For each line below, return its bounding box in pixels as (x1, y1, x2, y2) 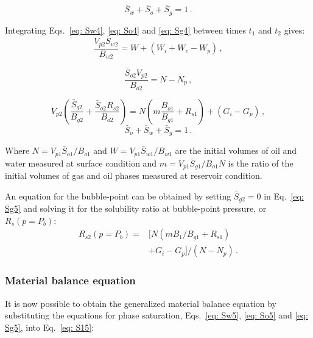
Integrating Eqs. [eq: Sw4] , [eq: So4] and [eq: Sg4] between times (5, 23, 246, 36)
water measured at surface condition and (5, 156, 157, 169)
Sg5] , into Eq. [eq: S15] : (5, 320, 94, 333)
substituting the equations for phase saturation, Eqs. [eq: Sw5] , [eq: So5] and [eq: (5, 309, 308, 322)
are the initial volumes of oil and (175, 144, 297, 157)
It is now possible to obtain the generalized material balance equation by (5, 297, 276, 309)
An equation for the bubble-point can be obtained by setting (5, 189, 231, 202)
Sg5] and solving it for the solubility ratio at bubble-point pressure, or (5, 202, 267, 215)
